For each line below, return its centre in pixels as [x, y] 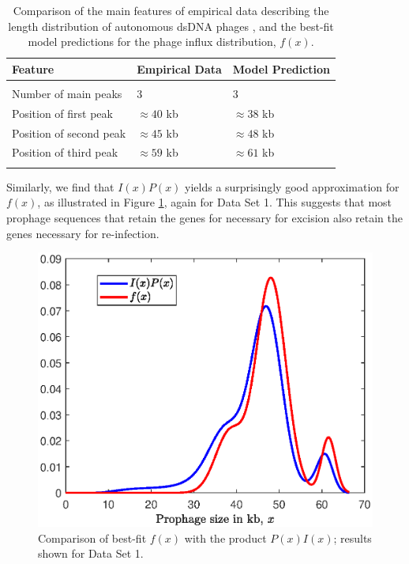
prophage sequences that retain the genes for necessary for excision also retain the [205, 217]
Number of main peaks [67, 93]
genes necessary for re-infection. [83, 233]
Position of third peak [65, 152]
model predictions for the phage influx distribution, [152, 42]
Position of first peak [62, 113]
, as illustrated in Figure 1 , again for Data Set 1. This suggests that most [215, 202]
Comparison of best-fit [92, 538]
